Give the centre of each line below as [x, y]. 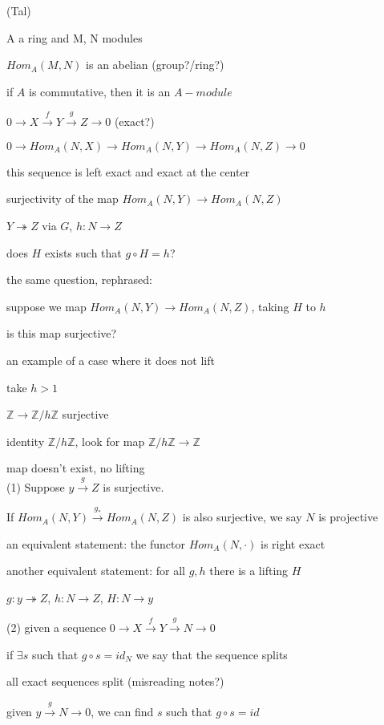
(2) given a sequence [57, 628]
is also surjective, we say [242, 517]
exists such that [83, 252]
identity [26, 441]
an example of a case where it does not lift [111, 360]
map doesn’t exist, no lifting [76, 468]
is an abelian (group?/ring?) [155, 65]
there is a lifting [249, 571]
